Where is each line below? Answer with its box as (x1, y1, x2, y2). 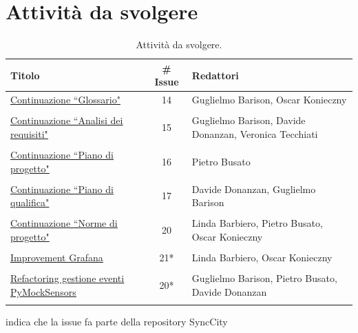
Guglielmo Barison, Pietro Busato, (191, 271, 337, 285)
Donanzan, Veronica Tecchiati (191, 126, 318, 141)
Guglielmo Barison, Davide (191, 113, 306, 128)
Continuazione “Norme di (10, 216, 118, 230)
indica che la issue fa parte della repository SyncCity (6, 314, 228, 329)
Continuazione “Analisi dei (10, 113, 123, 128)
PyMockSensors (10, 284, 76, 299)
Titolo (10, 68, 40, 82)
